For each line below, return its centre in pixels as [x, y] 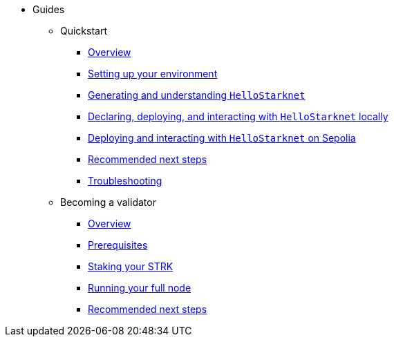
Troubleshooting [125, 181]
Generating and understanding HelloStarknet [197, 95]
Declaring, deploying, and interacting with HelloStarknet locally [238, 116]
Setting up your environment [153, 74]
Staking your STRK [131, 266]
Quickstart [84, 31]
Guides [49, 9]
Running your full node [140, 288]
